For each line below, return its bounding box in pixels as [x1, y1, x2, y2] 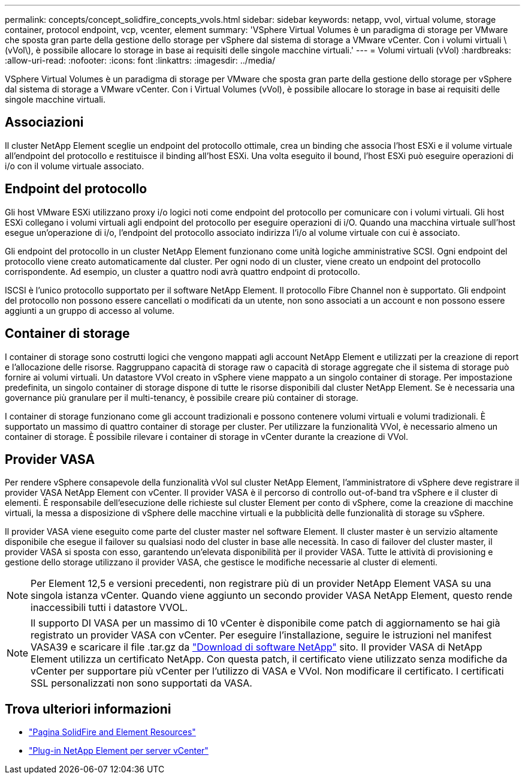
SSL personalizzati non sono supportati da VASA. [31, 677, 252, 690]
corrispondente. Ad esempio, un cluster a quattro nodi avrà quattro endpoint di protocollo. [5, 266, 360, 277]
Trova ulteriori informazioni [5, 701, 171, 717]
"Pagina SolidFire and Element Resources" [29, 727, 196, 738]
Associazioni [5, 115, 84, 130]
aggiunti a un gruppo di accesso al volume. [5, 305, 175, 316]
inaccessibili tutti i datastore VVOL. [31, 601, 188, 614]
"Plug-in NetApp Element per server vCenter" [29, 745, 209, 756]
